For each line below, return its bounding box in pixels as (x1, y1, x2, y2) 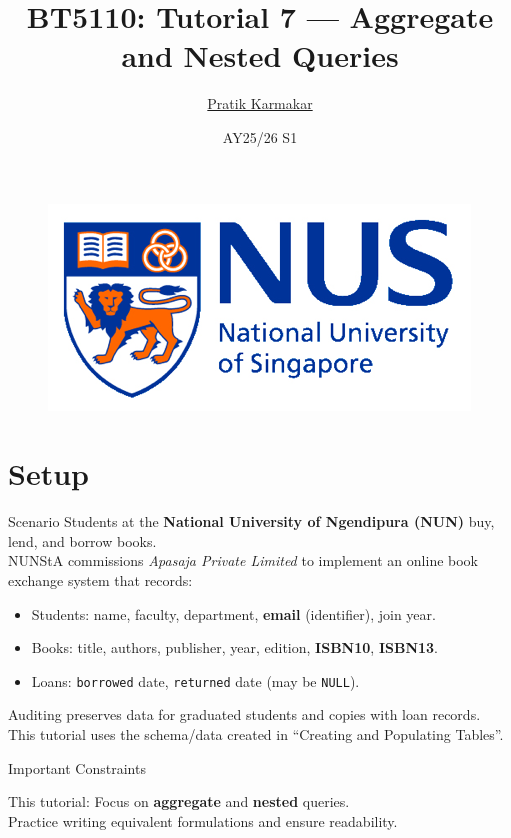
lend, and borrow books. (8, 530, 157, 551)
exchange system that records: (8, 570, 193, 590)
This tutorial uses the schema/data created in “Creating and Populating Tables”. (8, 724, 504, 745)
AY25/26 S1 (222, 126, 298, 147)
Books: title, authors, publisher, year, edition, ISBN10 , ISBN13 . (31, 637, 438, 658)
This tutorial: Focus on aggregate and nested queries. (8, 791, 350, 812)
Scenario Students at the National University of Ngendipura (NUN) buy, (8, 511, 495, 532)
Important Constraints (8, 757, 146, 778)
